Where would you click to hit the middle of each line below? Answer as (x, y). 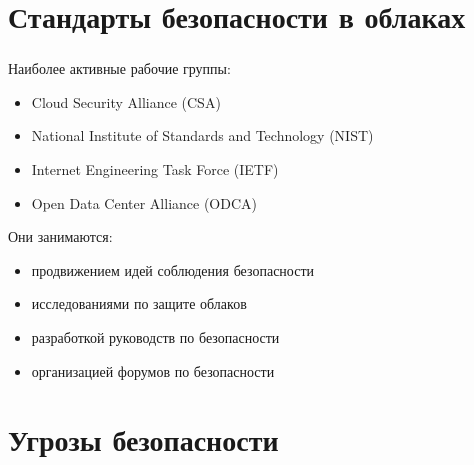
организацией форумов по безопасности (153, 370)
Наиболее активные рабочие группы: (119, 68)
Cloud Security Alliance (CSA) (126, 101)
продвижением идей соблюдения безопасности (173, 269)
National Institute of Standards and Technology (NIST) (202, 135)
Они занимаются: (60, 236)
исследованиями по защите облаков (139, 303)
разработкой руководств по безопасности (155, 337)
